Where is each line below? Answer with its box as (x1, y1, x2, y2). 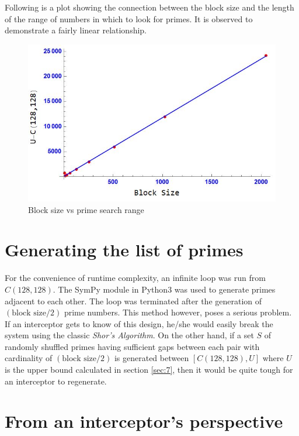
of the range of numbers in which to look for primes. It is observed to (5, 12, 253, 25)
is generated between (114, 352, 189, 364)
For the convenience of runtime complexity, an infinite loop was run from (5, 272, 266, 284)
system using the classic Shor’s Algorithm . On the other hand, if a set (5, 329, 254, 341)
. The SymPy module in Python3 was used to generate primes (53, 283, 276, 295)
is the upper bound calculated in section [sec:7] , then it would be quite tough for (5, 363, 293, 376)
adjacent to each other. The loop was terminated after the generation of (5, 294, 262, 307)
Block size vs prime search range (28, 203, 144, 215)
